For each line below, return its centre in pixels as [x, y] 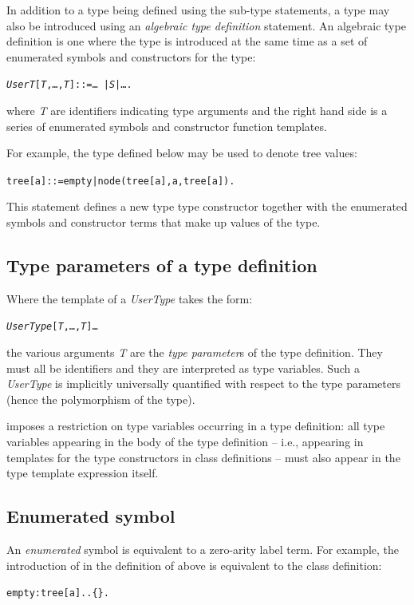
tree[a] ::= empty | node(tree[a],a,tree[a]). [121, 181]
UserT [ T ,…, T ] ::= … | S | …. [69, 85]
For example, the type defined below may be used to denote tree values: [182, 153]
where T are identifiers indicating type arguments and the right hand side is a [197, 111]
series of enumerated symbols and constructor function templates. [167, 126]
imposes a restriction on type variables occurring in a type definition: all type [196, 426]
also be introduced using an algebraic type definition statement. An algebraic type [206, 25]
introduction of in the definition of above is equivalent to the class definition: [194, 565]
